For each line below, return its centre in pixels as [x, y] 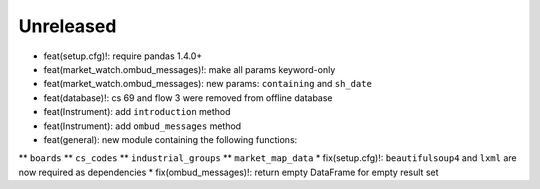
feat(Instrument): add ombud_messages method [142, 126]
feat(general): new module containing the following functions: [170, 139]
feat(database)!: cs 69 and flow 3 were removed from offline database [188, 97]
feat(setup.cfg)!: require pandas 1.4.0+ [123, 56]
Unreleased [67, 26]
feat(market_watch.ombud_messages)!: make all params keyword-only [189, 69]
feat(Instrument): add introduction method [137, 112]
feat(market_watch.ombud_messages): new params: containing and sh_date [207, 84]
